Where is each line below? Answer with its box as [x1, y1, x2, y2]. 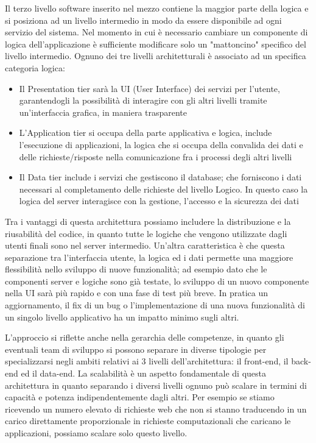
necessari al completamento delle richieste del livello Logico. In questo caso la [19, 182, 308, 195]
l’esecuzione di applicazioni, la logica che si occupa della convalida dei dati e [19, 138, 303, 151]
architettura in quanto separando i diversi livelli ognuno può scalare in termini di [5, 378, 307, 391]
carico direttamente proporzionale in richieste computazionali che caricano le [5, 414, 291, 427]
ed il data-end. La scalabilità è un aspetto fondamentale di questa [21, 367, 266, 380]
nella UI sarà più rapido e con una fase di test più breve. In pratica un [5, 286, 269, 299]
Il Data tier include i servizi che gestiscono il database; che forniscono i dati [19, 171, 302, 183]
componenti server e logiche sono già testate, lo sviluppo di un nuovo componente [5, 274, 309, 287]
